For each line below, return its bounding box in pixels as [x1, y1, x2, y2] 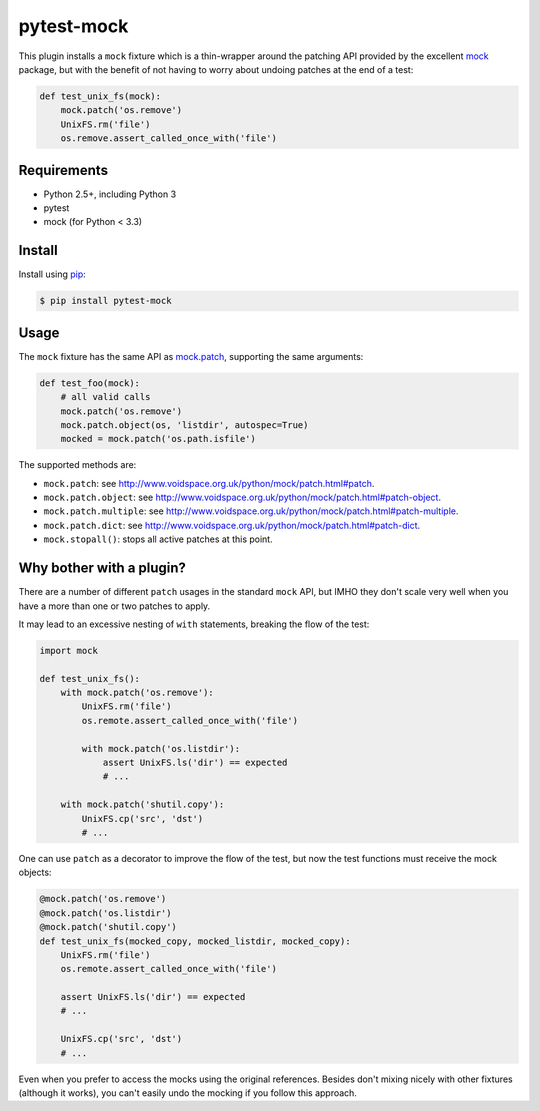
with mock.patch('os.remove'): [60, 687, 214, 699]
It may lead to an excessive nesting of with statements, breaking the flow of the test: [18, 618, 370, 630]
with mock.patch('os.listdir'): [81, 743, 240, 754]
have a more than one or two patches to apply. [18, 600, 211, 612]
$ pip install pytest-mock [39, 295, 172, 307]
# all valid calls [60, 391, 151, 403]
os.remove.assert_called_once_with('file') [60, 133, 277, 144]
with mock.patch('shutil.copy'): [60, 799, 225, 810]
